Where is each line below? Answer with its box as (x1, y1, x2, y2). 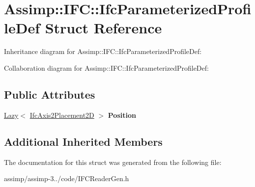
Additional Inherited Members (4, 134, 163, 149)
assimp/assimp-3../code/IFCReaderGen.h (4, 173, 129, 184)
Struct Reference (45, 18, 162, 38)
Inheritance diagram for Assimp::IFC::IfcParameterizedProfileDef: (4, 46, 202, 56)
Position (108, 109, 136, 120)
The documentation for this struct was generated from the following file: (4, 157, 222, 167)
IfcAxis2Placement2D (29, 109, 94, 120)
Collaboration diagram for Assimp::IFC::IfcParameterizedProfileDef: (4, 62, 209, 73)
